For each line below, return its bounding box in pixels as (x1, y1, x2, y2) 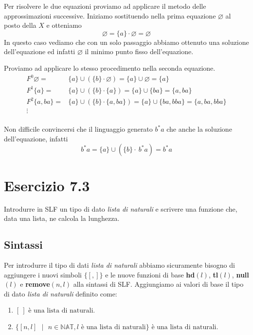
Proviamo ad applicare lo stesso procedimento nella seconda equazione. (4, 62, 216, 73)
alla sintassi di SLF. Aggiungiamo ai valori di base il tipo (73, 279, 244, 289)
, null (232, 269, 249, 279)
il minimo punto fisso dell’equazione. (85, 46, 194, 57)
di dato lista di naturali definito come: (4, 288, 117, 298)
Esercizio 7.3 (4, 175, 90, 195)
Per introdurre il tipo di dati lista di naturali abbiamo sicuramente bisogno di (4, 259, 235, 270)
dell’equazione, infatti (4, 133, 68, 143)
